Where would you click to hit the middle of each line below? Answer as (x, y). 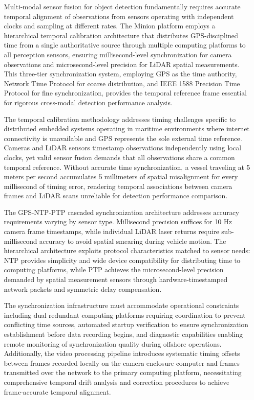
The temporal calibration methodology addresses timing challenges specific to (120, 119)
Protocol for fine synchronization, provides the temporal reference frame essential (126, 93)
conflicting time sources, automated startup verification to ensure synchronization (126, 324)
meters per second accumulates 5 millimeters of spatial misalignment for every (121, 176)
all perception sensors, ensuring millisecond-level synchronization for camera (118, 54)
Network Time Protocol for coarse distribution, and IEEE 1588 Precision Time (122, 83)
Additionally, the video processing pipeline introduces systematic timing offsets (122, 353)
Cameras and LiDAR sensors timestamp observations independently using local (123, 148)
